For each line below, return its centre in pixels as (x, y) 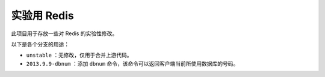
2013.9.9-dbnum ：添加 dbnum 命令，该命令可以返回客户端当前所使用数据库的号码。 (132, 63)
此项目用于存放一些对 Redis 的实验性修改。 (64, 33)
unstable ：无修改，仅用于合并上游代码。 (79, 55)
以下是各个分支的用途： (40, 44)
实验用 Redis (43, 16)
